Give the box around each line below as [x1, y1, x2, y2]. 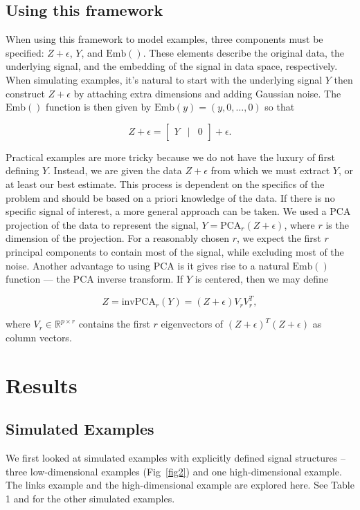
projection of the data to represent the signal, [6, 217, 199, 232]
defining [6, 163, 39, 178]
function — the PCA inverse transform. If [6, 272, 183, 286]
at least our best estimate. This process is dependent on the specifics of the [6, 176, 325, 191]
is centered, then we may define [195, 272, 329, 286]
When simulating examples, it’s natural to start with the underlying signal [6, 72, 323, 86]
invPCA [121, 297, 156, 308]
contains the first [78, 317, 150, 331]
